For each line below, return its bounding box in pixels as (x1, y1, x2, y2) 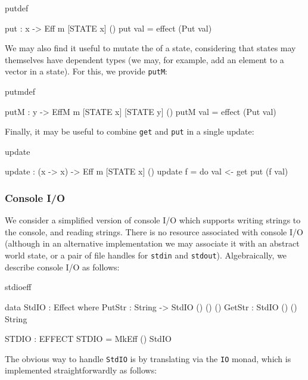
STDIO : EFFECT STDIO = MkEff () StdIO (5, 332, 172, 345)
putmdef (5, 85, 35, 98)
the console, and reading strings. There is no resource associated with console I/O (5, 225, 303, 238)
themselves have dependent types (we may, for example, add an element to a (5, 53, 284, 66)
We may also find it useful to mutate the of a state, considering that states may (5, 42, 296, 54)
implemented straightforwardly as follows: (5, 364, 157, 376)
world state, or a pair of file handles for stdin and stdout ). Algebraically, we (5, 249, 287, 261)
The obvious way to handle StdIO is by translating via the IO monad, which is (5, 352, 291, 365)
